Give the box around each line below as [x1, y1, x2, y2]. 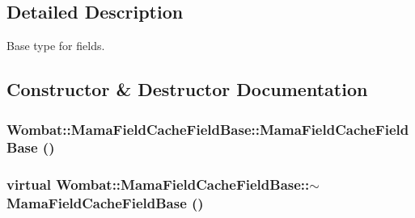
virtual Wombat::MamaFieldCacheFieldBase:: [6, 174, 310, 195]
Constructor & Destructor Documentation [6, 77, 368, 102]
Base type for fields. [6, 37, 105, 54]
